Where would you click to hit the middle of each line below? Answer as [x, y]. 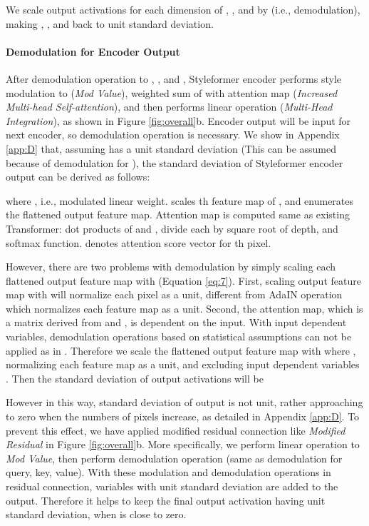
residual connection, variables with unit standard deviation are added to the [172, 486]
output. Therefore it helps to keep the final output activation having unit [166, 500]
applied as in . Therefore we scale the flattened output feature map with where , [181, 350]
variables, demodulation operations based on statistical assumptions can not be [179, 337]
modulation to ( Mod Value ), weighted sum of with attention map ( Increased [172, 92]
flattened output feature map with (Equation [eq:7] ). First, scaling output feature [183, 280]
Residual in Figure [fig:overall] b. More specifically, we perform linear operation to [183, 444]
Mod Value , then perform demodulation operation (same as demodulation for [174, 458]
